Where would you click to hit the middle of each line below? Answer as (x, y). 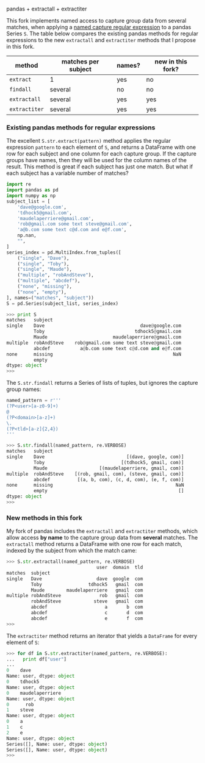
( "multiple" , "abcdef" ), (49, 281)
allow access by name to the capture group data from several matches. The (102, 538)
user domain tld (120, 568)
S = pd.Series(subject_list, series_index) (63, 303)
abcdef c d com (87, 613)
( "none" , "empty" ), (42, 292)
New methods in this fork (44, 518)
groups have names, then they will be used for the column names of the (97, 160)
